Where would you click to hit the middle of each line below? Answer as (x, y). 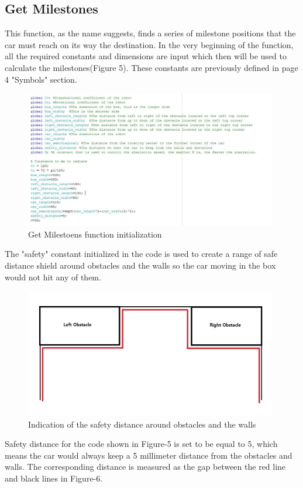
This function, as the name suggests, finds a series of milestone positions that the (150, 33)
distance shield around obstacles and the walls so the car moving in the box (140, 265)
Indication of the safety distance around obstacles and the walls (142, 424)
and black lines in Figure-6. (54, 478)
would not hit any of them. (53, 277)
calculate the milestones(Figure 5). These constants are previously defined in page (151, 67)
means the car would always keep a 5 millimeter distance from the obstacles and (149, 455)
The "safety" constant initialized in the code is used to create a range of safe (141, 254)
